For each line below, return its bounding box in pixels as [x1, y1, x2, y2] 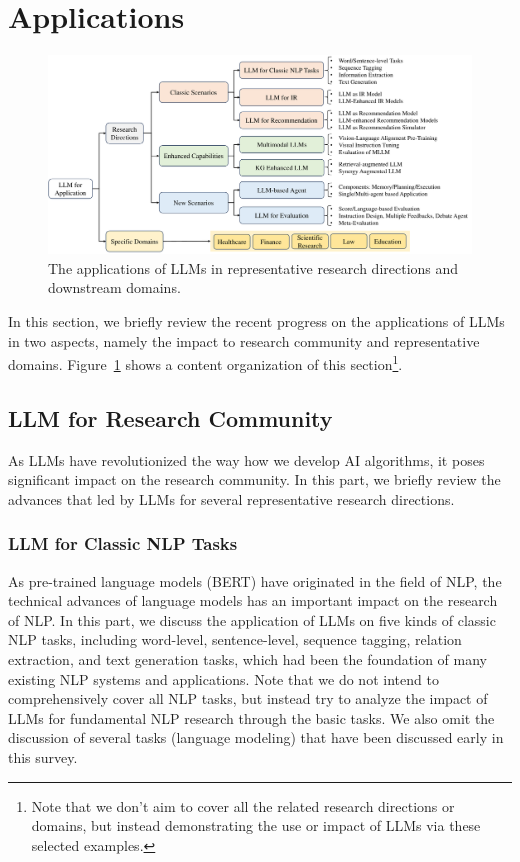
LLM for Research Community [8, 402, 333, 433]
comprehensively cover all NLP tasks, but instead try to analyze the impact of [8, 688, 488, 709]
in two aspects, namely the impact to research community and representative [8, 330, 480, 351]
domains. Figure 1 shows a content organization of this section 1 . [8, 351, 403, 374]
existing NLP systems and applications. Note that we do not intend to [8, 668, 439, 689]
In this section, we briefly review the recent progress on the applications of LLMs [8, 311, 505, 332]
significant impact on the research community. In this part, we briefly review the [8, 469, 501, 490]
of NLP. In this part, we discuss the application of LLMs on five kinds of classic [8, 609, 496, 630]
